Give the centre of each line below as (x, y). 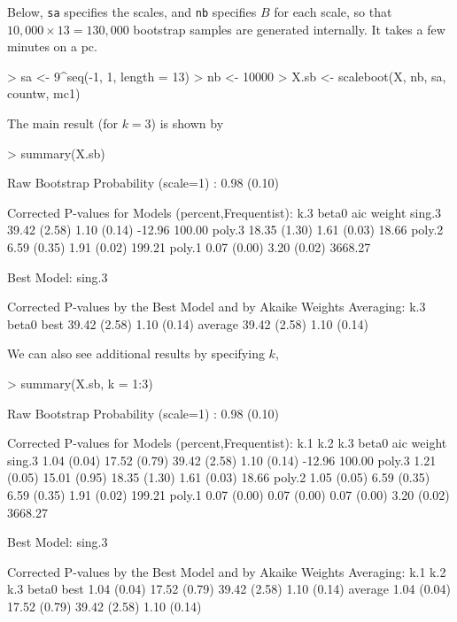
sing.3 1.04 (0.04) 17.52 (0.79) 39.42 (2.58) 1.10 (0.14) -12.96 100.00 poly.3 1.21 (222, 460)
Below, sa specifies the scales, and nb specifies (132, 12)
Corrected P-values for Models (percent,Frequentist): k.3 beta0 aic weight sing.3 (225, 212)
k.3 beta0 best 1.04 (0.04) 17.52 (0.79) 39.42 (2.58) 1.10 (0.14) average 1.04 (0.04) (229, 589)
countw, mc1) (44, 93)
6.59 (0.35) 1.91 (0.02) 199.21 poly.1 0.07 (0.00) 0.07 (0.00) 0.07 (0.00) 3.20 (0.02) (228, 494)
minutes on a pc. (52, 46)
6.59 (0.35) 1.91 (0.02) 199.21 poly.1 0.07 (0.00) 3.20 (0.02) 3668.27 (189, 247)
